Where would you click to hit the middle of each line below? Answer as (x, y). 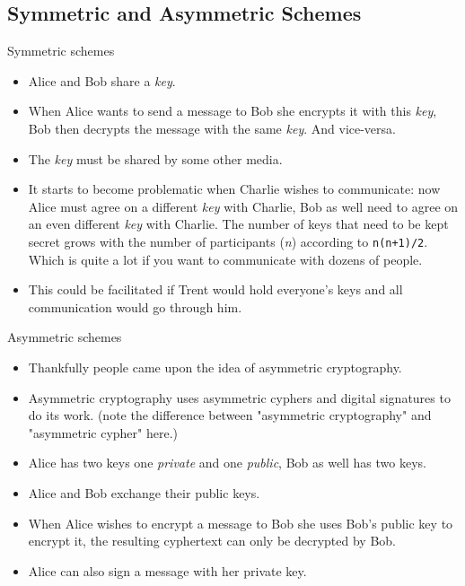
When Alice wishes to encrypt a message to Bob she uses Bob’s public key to (241, 523)
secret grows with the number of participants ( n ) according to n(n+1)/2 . (228, 241)
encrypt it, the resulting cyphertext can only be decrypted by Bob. (212, 541)
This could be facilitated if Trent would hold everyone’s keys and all (215, 289)
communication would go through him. (135, 306)
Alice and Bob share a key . (102, 80)
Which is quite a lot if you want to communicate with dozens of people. (225, 259)
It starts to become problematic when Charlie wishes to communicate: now (234, 189)
